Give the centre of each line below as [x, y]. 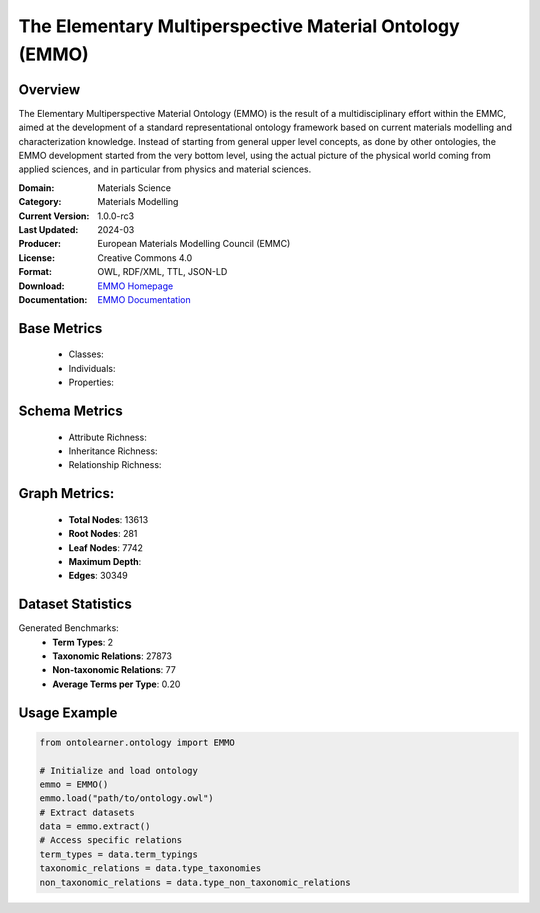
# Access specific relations [111, 840]
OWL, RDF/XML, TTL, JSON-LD [162, 272]
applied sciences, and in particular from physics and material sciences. [165, 169]
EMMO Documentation [144, 299]
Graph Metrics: [66, 493]
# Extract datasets [87, 812]
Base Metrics [60, 328]
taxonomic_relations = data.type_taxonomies [150, 868]
